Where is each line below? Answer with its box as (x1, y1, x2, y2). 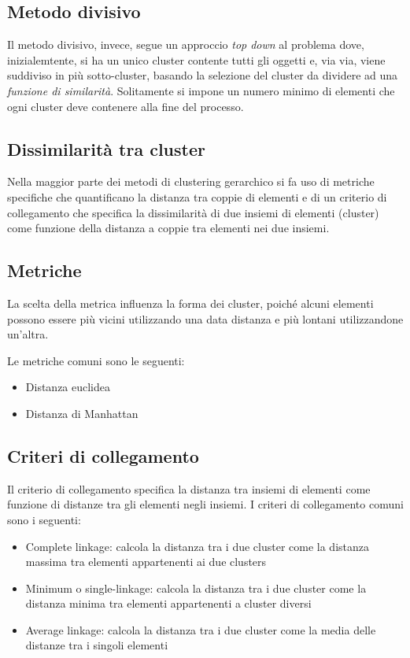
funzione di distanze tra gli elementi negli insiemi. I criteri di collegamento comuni (7, 496, 404, 512)
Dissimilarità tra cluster (7, 136, 205, 161)
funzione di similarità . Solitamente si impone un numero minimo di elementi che (7, 82, 395, 98)
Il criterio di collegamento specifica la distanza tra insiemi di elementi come (7, 480, 371, 497)
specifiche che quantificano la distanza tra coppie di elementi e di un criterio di (7, 188, 387, 205)
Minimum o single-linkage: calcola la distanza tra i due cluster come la (25, 579, 367, 596)
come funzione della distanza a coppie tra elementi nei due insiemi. (7, 220, 330, 236)
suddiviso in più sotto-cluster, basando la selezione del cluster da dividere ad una (7, 67, 398, 83)
